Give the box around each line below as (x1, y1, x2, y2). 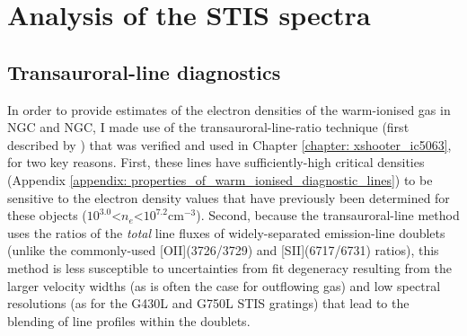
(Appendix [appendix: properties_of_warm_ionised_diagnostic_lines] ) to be (7, 170, 433, 189)
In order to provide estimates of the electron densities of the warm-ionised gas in (7, 100, 451, 119)
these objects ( (7, 206, 87, 225)
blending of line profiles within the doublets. (7, 311, 251, 330)
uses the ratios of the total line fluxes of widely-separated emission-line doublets (7, 223, 445, 242)
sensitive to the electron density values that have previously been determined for (7, 188, 450, 207)
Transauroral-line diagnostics (7, 57, 281, 85)
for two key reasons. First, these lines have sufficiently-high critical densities (7, 153, 425, 172)
